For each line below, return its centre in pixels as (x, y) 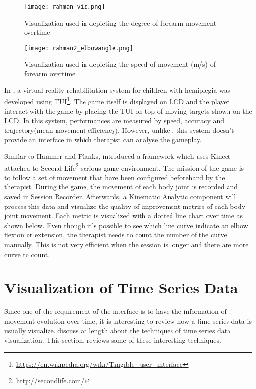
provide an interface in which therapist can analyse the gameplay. (103, 140)
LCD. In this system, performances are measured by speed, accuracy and (114, 120)
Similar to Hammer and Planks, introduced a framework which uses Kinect (118, 156)
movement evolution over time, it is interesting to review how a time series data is (128, 321)
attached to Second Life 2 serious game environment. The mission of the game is (124, 167)
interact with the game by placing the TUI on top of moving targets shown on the (128, 111)
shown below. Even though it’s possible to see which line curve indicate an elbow (126, 225)
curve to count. (27, 254)
